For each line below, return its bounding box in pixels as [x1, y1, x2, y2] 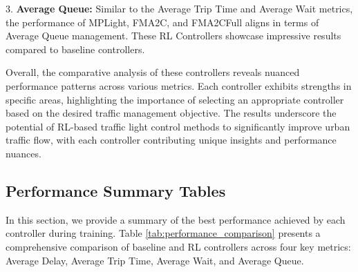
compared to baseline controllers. [6, 41, 145, 56]
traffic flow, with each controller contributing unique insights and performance [6, 133, 337, 147]
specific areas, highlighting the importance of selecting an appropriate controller [6, 92, 344, 106]
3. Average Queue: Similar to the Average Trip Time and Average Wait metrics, [6, 1, 353, 15]
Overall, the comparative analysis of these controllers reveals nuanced [6, 65, 300, 79]
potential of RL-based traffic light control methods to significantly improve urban [6, 119, 350, 133]
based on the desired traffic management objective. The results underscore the [6, 106, 337, 120]
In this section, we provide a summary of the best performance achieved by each [6, 212, 346, 226]
